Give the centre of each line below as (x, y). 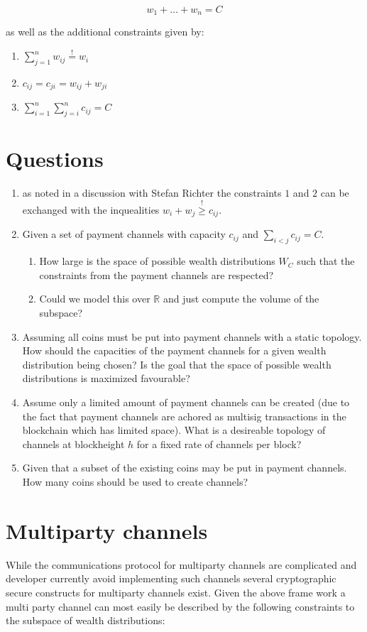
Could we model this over (95, 299)
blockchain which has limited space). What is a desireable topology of (174, 430)
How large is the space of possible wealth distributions (157, 261)
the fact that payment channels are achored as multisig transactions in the (184, 416)
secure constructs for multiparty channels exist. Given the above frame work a (176, 592)
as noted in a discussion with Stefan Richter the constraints (152, 193)
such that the (326, 261)
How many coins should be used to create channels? (135, 481)
